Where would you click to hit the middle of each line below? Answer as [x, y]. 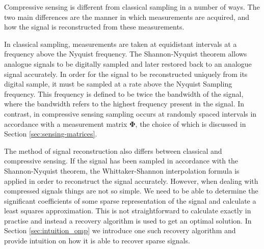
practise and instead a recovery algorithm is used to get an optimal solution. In [128, 220]
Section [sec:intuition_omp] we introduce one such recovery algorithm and [120, 230]
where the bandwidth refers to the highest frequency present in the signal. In [124, 104]
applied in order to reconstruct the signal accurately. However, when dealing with [131, 181]
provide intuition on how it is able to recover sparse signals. [97, 241]
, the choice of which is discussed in [191, 123]
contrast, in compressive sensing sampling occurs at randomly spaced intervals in [130, 113]
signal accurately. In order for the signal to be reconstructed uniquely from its [126, 74]
